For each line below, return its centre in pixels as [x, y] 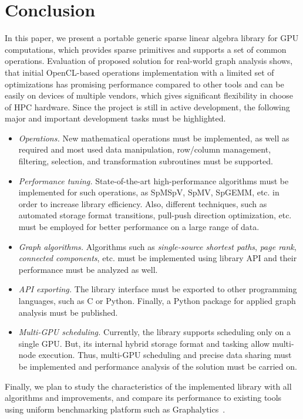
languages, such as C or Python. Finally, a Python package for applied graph [157, 300]
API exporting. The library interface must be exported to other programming [158, 289]
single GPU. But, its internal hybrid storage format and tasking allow [144, 343]
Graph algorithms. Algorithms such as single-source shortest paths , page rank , [157, 246]
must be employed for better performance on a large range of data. [139, 227]
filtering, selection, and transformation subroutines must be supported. [146, 161]
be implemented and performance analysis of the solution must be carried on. [158, 366]
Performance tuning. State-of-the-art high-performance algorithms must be [154, 180]
